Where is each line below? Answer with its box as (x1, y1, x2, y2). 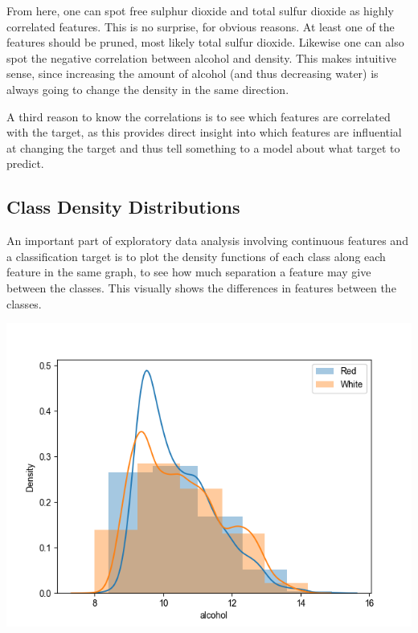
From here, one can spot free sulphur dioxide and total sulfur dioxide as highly (6, 2, 394, 18)
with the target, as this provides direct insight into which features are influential (6, 124, 402, 141)
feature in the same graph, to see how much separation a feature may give (6, 263, 371, 280)
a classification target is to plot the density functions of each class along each (6, 247, 386, 264)
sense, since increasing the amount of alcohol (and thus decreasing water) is (6, 65, 379, 82)
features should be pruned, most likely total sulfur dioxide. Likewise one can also (6, 34, 404, 51)
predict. (6, 155, 44, 172)
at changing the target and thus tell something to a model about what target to (6, 139, 400, 156)
